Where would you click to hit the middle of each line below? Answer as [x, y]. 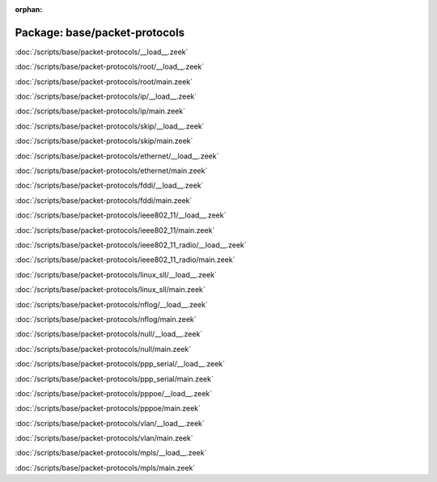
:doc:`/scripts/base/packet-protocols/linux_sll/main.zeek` [110, 290]
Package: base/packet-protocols [100, 32]
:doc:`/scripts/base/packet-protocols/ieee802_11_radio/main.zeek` [125, 260]
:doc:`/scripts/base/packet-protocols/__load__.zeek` [102, 52]
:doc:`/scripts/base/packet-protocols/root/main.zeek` [104, 82]
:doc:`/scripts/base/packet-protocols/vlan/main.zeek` [104, 438]
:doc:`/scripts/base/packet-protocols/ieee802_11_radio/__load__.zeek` [131, 245]
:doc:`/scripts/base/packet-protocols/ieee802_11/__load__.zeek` [121, 215]
